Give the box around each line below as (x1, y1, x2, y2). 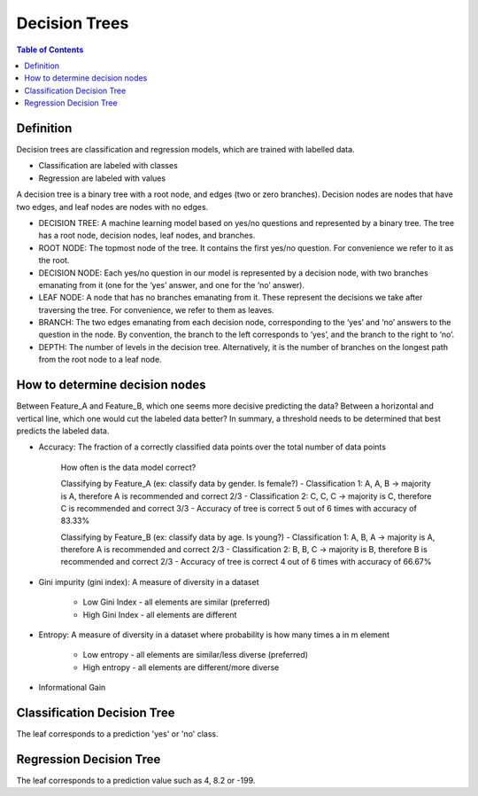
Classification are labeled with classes (38, 160, 179, 171)
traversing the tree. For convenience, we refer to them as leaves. (38, 304, 274, 315)
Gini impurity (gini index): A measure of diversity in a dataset (38, 576, 259, 587)
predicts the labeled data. (16, 425, 110, 436)
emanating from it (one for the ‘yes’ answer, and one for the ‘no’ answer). (38, 279, 305, 290)
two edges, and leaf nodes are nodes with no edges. (16, 201, 209, 212)
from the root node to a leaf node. (38, 355, 163, 365)
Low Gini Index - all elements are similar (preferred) (82, 597, 271, 607)
